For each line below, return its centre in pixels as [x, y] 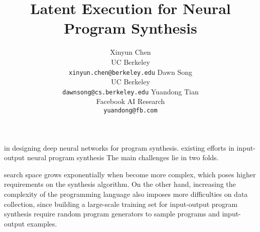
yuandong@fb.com [131, 110]
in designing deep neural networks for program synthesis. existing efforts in [119, 147]
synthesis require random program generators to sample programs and [112, 214]
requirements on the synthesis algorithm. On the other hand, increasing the [120, 184]
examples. [42, 223]
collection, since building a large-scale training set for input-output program [121, 204]
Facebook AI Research [131, 101]
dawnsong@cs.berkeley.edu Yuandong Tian [131, 91]
